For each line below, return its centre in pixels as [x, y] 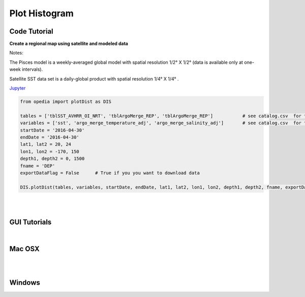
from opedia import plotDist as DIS [66, 102]
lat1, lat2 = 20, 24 [45, 144]
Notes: [16, 53]
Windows [25, 283]
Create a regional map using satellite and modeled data [69, 44]
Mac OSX [25, 249]
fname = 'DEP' [38, 166]
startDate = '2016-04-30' [52, 130]
